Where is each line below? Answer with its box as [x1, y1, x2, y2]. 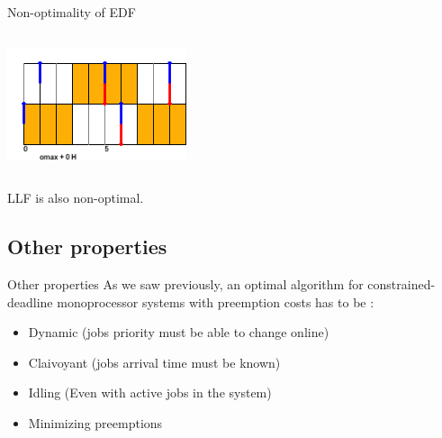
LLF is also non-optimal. [7, 188, 144, 207]
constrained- [367, 274, 436, 293]
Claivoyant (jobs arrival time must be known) [28, 352, 281, 371]
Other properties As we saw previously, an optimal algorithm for [7, 274, 364, 293]
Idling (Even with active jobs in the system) [28, 383, 272, 402]
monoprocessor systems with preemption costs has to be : [57, 292, 374, 311]
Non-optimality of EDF [7, 3, 136, 21]
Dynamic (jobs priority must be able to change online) [28, 323, 329, 342]
